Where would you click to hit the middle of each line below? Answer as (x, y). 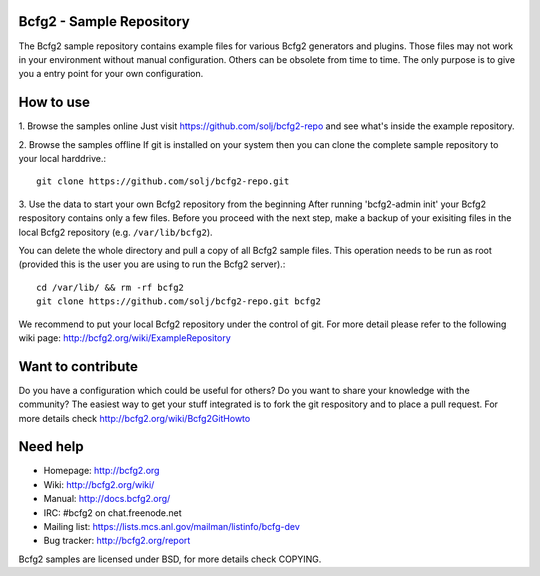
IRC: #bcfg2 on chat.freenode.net (112, 512)
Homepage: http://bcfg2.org (101, 471)
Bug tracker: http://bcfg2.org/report (117, 541)
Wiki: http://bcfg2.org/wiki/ (99, 484)
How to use (54, 102)
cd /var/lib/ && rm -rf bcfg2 (110, 287)
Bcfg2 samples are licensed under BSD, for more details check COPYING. (170, 559)
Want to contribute (78, 366)
